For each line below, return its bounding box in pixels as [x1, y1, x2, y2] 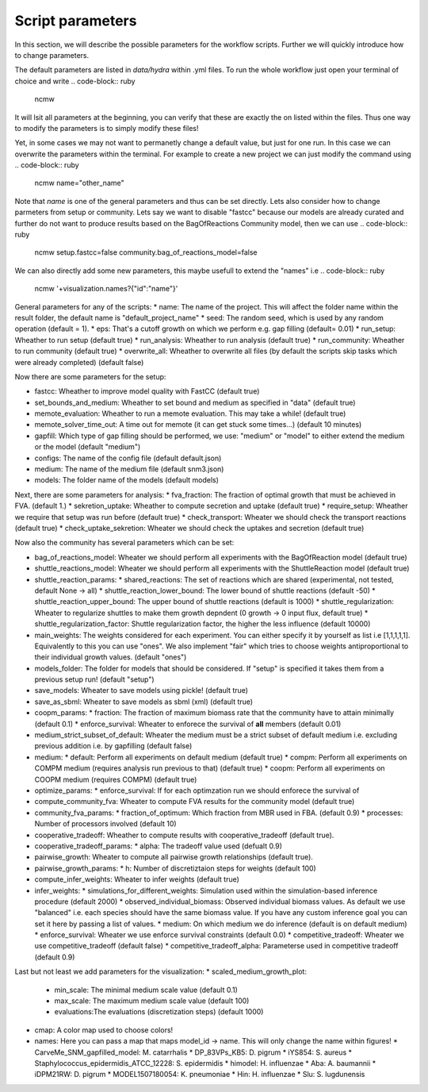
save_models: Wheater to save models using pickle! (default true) [34, 686, 249, 695]
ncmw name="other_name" [34, 179, 124, 188]
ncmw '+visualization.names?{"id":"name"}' [34, 284, 178, 294]
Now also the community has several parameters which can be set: [14, 538, 235, 548]
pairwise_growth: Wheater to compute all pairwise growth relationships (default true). [34, 852, 313, 862]
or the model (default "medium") [34, 442, 141, 452]
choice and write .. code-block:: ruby [14, 76, 136, 86]
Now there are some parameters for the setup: [14, 371, 166, 381]
